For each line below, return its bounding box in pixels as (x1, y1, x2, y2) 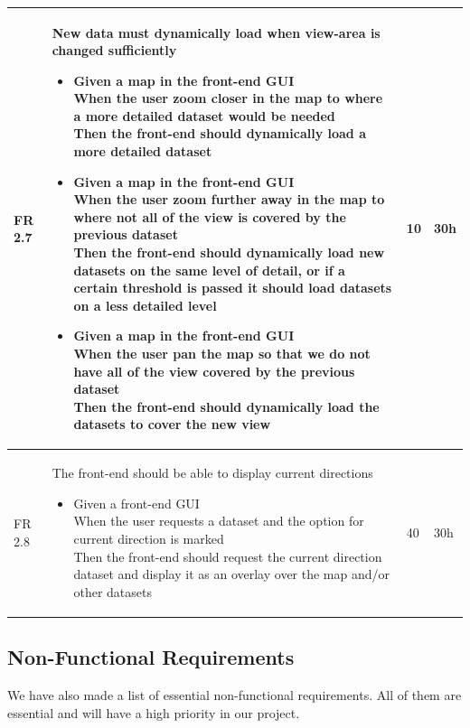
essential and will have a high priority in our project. (7, 703, 300, 722)
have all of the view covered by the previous (73, 361, 355, 380)
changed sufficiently (52, 41, 177, 60)
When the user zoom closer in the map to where (73, 89, 383, 107)
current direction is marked (73, 529, 224, 547)
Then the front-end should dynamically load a (73, 124, 366, 143)
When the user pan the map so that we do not (73, 344, 371, 362)
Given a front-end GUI (73, 493, 200, 512)
